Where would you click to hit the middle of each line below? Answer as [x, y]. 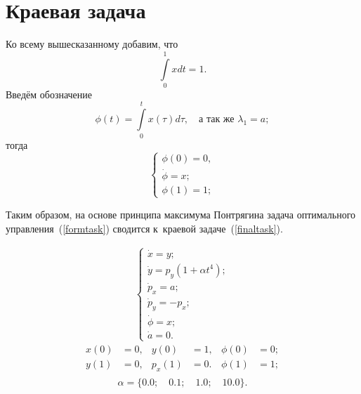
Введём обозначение [49, 94]
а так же [217, 120]
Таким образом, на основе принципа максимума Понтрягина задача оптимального [181, 214]
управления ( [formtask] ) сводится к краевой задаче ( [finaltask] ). [144, 228]
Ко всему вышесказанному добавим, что [92, 44]
